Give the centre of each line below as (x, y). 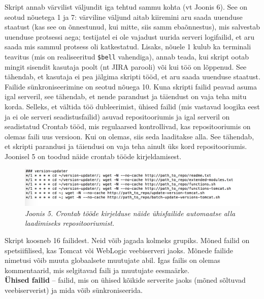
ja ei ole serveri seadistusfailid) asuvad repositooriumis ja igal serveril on (117, 116)
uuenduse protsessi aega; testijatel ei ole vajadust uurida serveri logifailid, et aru (129, 36)
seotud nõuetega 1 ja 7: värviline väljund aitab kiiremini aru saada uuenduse (124, 17)
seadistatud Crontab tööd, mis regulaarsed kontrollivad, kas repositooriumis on (128, 126)
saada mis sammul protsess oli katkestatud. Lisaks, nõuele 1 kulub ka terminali (128, 47)
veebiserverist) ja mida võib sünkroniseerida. (74, 290)
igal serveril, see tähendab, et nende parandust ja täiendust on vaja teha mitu (126, 96)
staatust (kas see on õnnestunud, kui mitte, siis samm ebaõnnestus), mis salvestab (133, 27)
